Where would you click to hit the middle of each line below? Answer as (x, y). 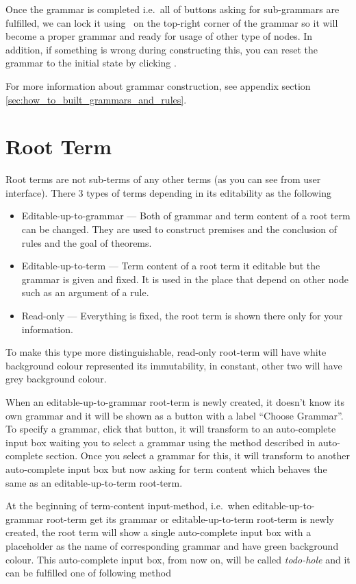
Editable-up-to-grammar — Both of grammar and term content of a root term (186, 216)
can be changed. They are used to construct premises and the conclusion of (179, 229)
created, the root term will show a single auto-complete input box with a (158, 532)
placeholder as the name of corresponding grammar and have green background (172, 545)
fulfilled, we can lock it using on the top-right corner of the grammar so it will (172, 22)
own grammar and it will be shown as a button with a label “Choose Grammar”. (175, 415)
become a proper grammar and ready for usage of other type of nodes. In (159, 36)
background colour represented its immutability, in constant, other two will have (174, 365)
